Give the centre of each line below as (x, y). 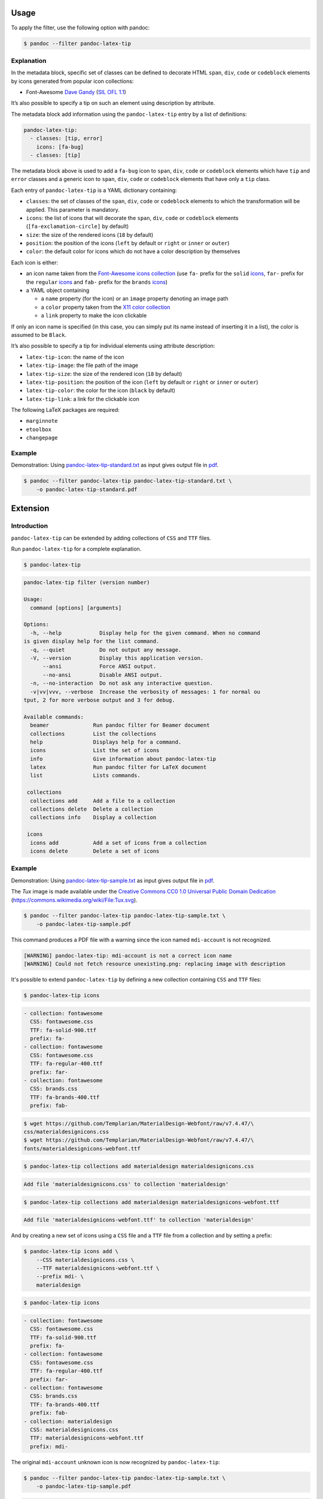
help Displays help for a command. (106, 742)
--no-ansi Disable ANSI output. (103, 675)
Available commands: (54, 717)
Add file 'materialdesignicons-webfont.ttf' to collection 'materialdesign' (139, 1220)
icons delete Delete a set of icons (95, 851)
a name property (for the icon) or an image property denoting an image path (135, 299)
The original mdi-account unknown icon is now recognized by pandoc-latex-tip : (116, 1462)
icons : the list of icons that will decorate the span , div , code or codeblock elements (132, 218)
